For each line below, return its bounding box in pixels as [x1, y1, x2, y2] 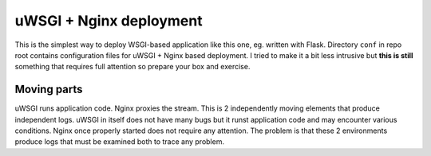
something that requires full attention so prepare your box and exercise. [14, 62, 251, 72]
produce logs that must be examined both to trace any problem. [14, 137, 225, 146]
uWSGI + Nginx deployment [14, 12, 203, 29]
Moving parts [14, 83, 83, 96]
